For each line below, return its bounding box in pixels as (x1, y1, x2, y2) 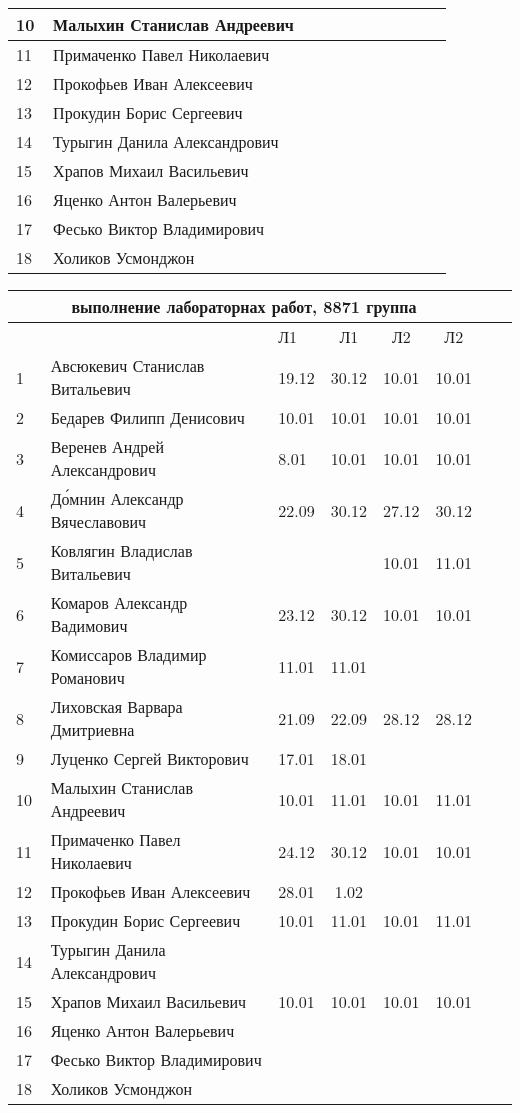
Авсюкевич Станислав (50, 354, 205, 377)
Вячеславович (50, 510, 147, 533)
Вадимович (50, 614, 128, 637)
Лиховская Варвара (50, 695, 183, 718)
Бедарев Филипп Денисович (50, 406, 245, 429)
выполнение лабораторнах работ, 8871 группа (71, 295, 417, 318)
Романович (50, 666, 125, 689)
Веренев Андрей (50, 435, 165, 458)
